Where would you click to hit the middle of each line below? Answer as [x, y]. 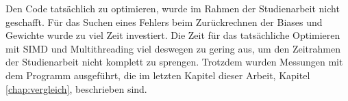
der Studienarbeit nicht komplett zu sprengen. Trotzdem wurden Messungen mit [174, 62]
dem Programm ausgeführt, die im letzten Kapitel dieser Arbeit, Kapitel [158, 75]
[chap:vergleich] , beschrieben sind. [76, 88]
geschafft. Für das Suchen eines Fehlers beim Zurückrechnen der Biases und [164, 21]
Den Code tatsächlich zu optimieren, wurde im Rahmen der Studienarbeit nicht [173, 8]
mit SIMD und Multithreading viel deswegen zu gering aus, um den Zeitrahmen [173, 48]
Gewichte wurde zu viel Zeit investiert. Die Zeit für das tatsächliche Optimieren [173, 35]
